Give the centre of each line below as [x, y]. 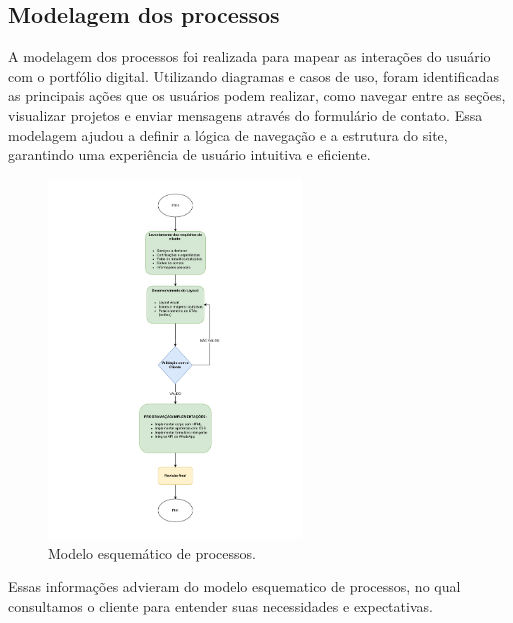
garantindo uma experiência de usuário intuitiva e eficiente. [189, 154]
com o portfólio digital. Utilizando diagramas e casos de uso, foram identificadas [253, 75]
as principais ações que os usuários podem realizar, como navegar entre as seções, [257, 95]
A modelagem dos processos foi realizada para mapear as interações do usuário [249, 56]
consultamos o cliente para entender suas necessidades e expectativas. [220, 605]
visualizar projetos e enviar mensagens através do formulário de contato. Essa [245, 114]
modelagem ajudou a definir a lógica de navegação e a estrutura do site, [228, 134]
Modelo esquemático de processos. [152, 552]
